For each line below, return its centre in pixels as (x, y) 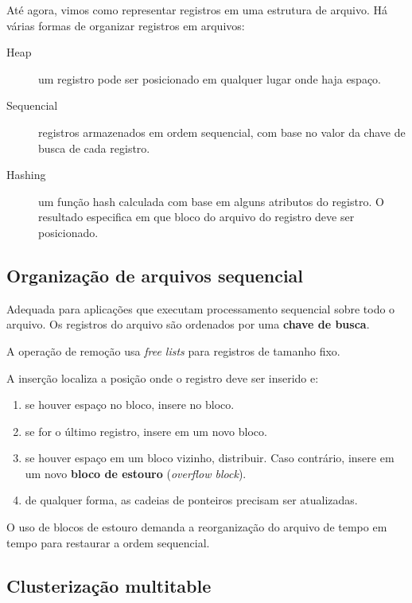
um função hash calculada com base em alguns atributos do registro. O (211, 201)
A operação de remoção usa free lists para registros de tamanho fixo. (173, 350)
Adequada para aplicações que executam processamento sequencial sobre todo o (201, 308)
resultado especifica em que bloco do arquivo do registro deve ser (196, 217)
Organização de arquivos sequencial (155, 275)
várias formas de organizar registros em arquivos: (126, 25)
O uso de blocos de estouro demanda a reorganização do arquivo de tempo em (197, 527)
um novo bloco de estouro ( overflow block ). (136, 473)
